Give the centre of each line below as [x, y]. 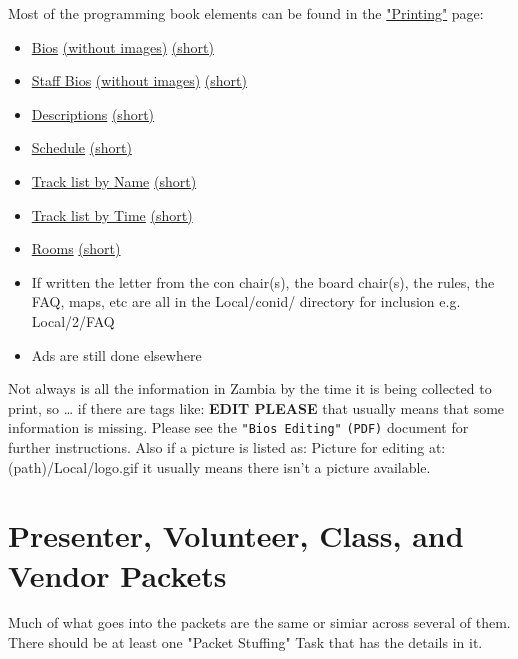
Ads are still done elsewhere [116, 354]
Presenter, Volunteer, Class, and [236, 535]
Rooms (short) [76, 248]
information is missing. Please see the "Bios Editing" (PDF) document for [238, 427]
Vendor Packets [117, 574]
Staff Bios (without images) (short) [139, 80]
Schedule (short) [81, 147]
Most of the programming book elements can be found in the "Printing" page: [246, 13]
